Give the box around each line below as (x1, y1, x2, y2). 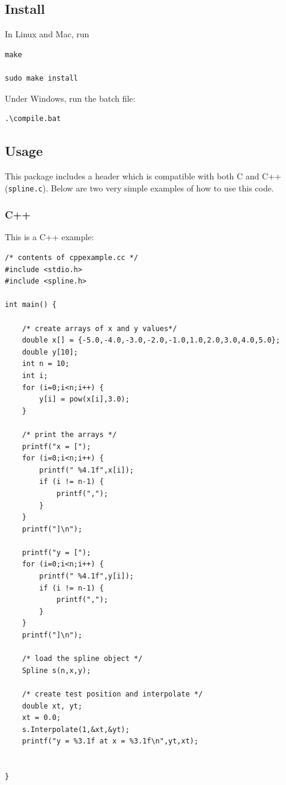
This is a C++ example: (5, 231, 94, 243)
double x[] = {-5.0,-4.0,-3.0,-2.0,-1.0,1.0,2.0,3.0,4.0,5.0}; (22, 336, 281, 345)
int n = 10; (22, 359, 70, 368)
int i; (22, 371, 48, 380)
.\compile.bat (5, 114, 61, 123)
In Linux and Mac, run (5, 28, 90, 40)
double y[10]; (22, 347, 78, 356)
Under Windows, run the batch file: (5, 92, 136, 104)
